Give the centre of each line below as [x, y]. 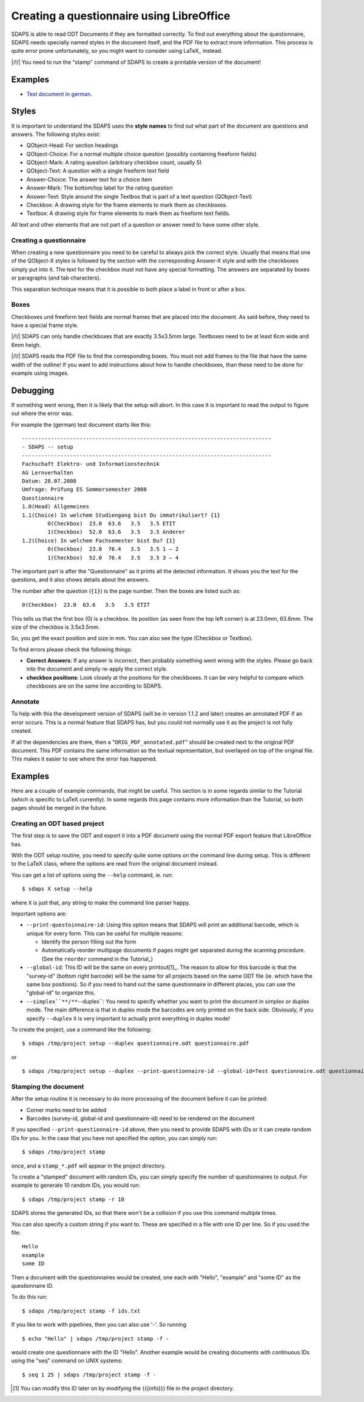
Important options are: [39, 914]
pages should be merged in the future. [59, 808]
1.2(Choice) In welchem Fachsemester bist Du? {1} [99, 540]
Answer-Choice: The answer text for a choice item [89, 179]
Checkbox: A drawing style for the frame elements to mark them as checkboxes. [127, 205]
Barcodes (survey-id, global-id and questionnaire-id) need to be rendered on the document [140, 1118]
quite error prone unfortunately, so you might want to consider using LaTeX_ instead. [117, 51]
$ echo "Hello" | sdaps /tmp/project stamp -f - [96, 1339]
